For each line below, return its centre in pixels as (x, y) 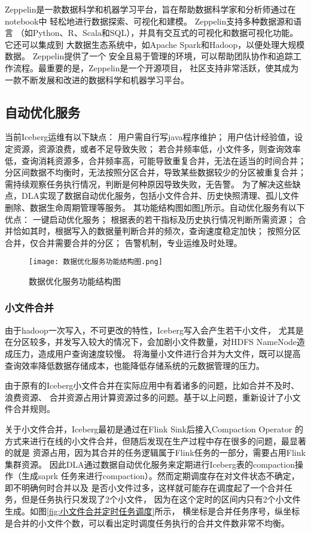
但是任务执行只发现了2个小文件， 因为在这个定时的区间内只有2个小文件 (161, 499)
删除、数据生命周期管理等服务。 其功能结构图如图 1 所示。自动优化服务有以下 (155, 207)
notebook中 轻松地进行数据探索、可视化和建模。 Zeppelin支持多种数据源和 (149, 21)
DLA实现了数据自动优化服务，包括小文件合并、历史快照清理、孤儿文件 (160, 196)
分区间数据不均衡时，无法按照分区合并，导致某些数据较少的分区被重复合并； (155, 172)
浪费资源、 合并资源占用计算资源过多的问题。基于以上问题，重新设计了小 (149, 397)
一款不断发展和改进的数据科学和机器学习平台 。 (97, 79)
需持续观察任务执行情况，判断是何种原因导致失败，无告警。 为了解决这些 (149, 184)
